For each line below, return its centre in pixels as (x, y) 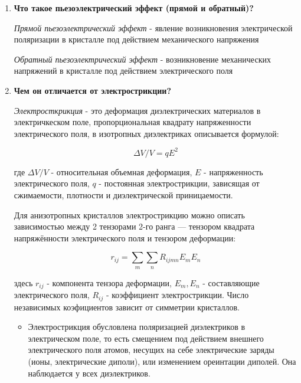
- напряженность (233, 171)
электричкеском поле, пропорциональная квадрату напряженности (132, 122)
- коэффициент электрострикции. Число (177, 295)
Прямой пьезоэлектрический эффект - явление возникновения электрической (153, 27)
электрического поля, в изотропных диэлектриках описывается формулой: (146, 133)
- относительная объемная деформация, (122, 171)
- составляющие (231, 282)
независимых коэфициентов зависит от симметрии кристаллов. (127, 307)
